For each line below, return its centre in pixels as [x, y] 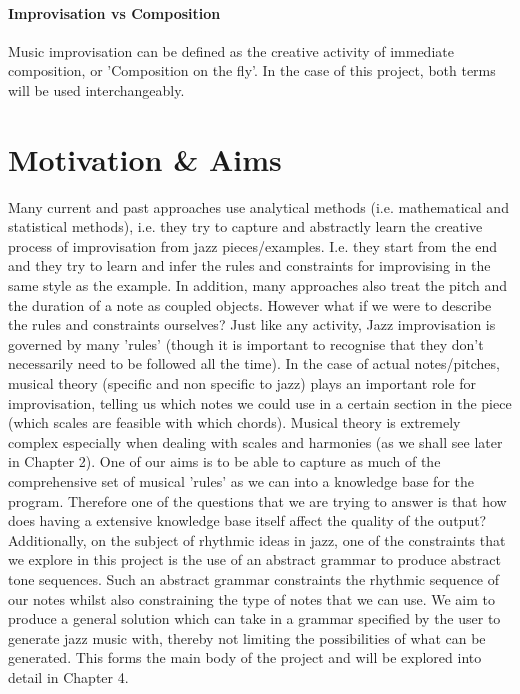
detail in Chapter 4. [68, 676]
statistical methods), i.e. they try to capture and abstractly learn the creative [245, 226]
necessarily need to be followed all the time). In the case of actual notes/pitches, [254, 363]
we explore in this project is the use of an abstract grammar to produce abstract [254, 559]
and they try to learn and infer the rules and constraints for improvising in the [249, 265]
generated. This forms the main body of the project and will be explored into [245, 657]
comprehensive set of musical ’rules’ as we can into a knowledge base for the [241, 481]
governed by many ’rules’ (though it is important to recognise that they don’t [246, 343]
